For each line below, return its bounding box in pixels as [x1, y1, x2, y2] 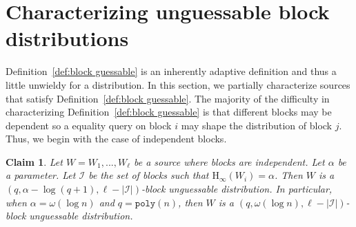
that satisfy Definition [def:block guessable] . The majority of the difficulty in [6, 91, 330, 105]
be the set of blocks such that [88, 168, 209, 182]
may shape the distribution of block [181, 118, 333, 132]
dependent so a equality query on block [6, 118, 172, 132]
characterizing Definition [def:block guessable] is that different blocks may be [6, 105, 332, 119]
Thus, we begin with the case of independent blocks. [6, 131, 227, 146]
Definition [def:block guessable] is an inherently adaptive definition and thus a [6, 64, 337, 78]
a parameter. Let [6, 168, 76, 182]
